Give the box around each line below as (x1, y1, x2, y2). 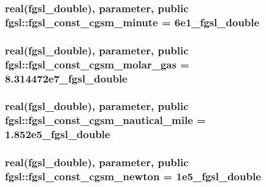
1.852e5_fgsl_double (5, 127, 110, 142)
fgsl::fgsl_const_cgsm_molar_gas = (5, 56, 189, 71)
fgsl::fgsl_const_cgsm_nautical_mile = (5, 112, 206, 128)
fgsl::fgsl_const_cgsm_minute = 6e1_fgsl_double (5, 14, 260, 29)
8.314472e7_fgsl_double (5, 70, 127, 86)
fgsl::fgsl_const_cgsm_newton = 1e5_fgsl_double (5, 168, 261, 183)
